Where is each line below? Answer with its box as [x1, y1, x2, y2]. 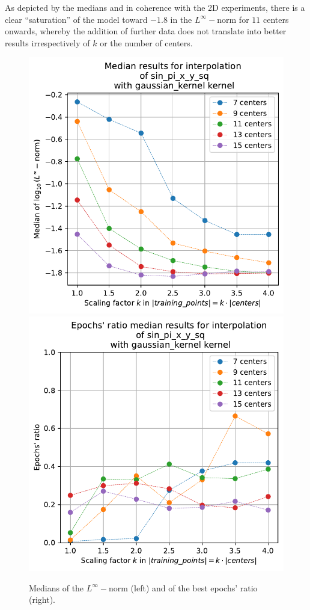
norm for [217, 13, 249, 25]
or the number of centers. [100, 36, 193, 49]
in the [170, 13, 192, 25]
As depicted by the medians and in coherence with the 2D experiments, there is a [5, 1, 305, 13]
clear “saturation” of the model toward [5, 13, 148, 25]
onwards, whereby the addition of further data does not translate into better [5, 25, 287, 37]
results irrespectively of [5, 36, 90, 49]
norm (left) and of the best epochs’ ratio [109, 581, 258, 594]
